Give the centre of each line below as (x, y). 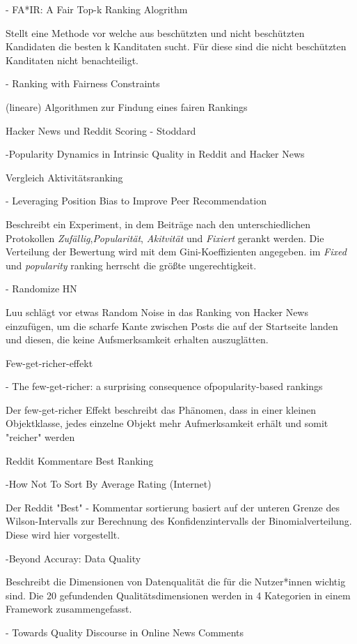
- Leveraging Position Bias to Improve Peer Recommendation (136, 201)
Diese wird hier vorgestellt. (63, 535)
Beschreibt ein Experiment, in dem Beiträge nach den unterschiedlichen (158, 224)
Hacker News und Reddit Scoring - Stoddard (101, 130)
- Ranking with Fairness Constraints (83, 83)
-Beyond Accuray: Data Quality (73, 558)
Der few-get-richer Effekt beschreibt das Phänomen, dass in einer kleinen (161, 409)
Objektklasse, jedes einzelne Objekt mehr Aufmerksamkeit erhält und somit (167, 423)
